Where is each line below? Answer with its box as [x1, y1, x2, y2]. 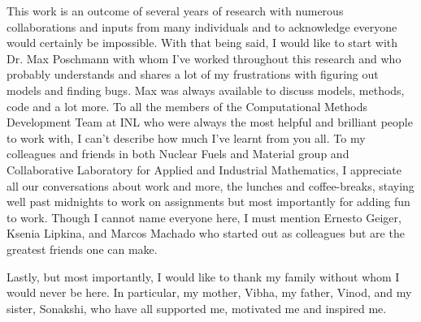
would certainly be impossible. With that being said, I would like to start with [7, 34, 398, 51]
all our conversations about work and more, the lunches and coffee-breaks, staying [7, 177, 414, 194]
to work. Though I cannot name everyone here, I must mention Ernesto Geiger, [7, 208, 401, 225]
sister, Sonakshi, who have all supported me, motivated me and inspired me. [7, 299, 387, 316]
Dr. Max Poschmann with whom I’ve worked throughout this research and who [7, 49, 401, 67]
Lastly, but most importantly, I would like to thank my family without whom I [7, 268, 400, 285]
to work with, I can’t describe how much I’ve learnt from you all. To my [7, 129, 366, 146]
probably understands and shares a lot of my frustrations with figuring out [7, 66, 379, 83]
